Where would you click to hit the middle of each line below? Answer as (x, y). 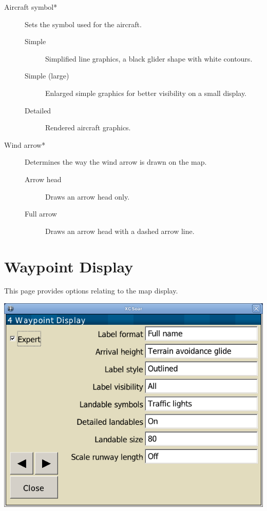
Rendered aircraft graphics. (88, 127)
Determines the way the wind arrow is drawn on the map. (116, 162)
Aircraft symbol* (31, 7)
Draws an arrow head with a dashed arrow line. (120, 231)
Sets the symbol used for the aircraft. (83, 24)
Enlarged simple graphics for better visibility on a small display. (146, 93)
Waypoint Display (69, 266)
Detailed (38, 110)
